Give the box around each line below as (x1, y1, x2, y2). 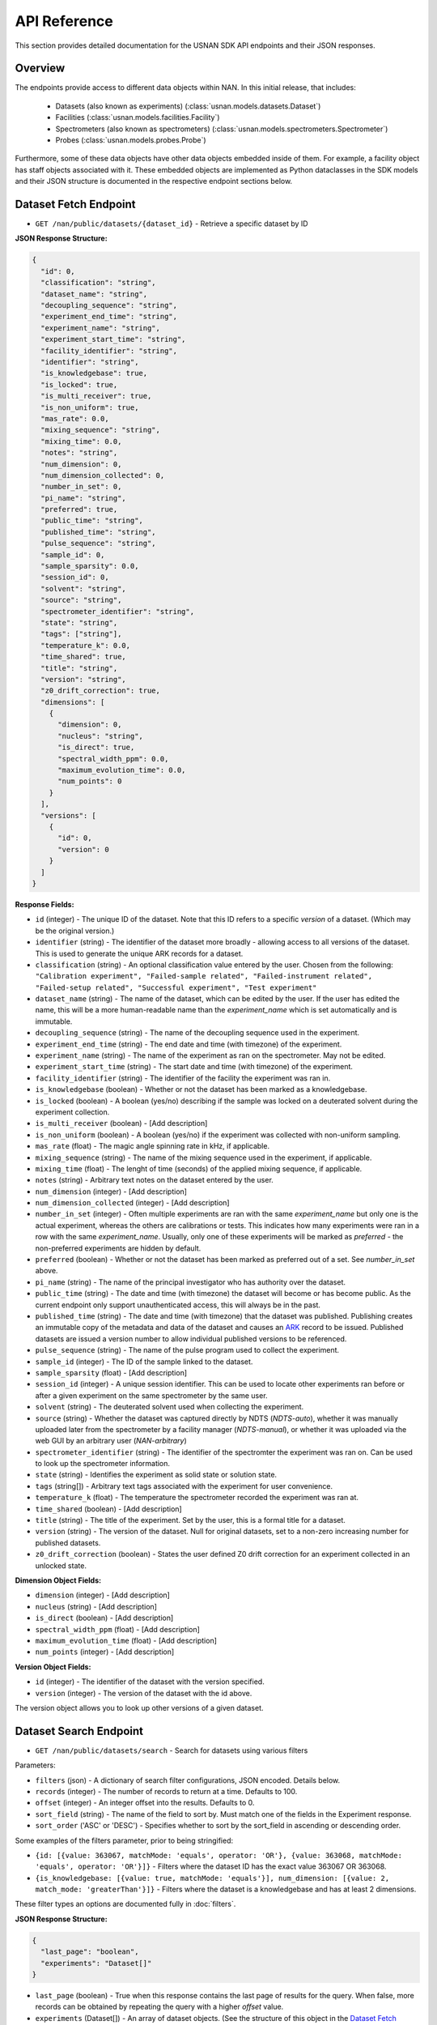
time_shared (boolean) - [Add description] (35, 1503, 182, 1514)
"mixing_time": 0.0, (40, 437, 122, 446)
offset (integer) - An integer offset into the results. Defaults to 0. (35, 1798, 255, 1808)
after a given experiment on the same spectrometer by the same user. (35, 1390, 268, 1400)
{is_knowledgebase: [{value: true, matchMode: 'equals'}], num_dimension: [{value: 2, (35, 1874, 390, 1882)
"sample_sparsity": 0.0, (40, 561, 139, 571)
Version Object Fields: (15, 1661, 91, 1672)
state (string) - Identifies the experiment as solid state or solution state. (35, 1470, 278, 1480)
